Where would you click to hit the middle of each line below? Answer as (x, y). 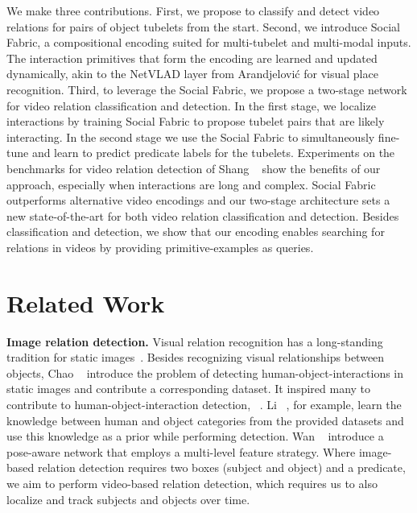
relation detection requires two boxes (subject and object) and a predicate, (221, 467)
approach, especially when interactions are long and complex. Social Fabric (191, 184)
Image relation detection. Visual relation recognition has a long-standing (195, 341)
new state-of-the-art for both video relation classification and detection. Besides (203, 215)
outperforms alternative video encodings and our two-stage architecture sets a (198, 200)
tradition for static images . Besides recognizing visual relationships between (196, 357)
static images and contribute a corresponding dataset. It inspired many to (189, 389)
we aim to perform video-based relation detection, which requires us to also (192, 483)
